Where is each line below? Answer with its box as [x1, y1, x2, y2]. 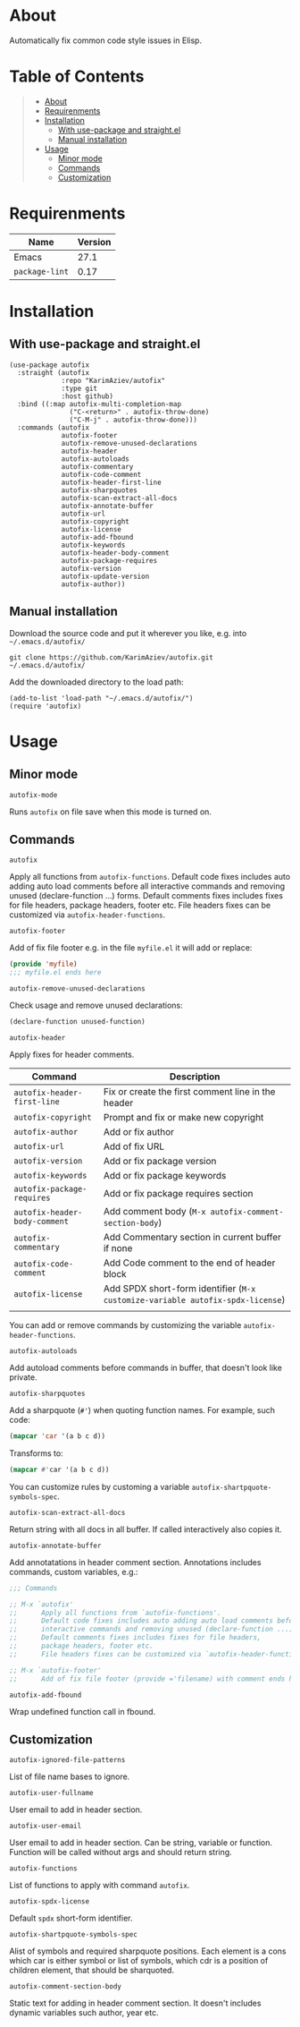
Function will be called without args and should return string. [9, 1847, 232, 1858]
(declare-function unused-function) [9, 1018, 146, 1026]
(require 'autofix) [9, 702, 82, 711]
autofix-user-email [9, 1822, 82, 1831]
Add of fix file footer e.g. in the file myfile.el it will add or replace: [9, 942, 253, 953]
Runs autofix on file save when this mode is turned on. [9, 806, 212, 817]
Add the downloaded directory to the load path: [9, 677, 184, 687]
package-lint [13, 266, 70, 277]
